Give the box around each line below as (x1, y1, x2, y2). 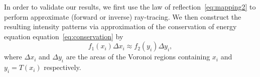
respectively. (44, 62, 81, 72)
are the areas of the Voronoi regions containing (66, 51, 210, 62)
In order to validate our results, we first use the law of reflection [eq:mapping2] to (4, 2, 256, 12)
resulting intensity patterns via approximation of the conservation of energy (4, 21, 237, 32)
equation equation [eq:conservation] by (4, 31, 123, 41)
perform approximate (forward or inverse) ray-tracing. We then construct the (4, 11, 241, 22)
